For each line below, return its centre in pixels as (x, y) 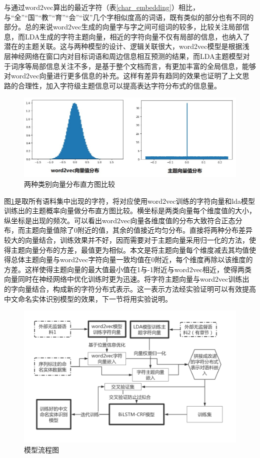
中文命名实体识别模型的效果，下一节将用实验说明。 (88, 298)
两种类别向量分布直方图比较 (69, 184)
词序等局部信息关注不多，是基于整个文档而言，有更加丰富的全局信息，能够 (133, 66)
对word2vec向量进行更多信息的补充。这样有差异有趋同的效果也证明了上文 (123, 76)
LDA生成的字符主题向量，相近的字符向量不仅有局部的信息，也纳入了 (137, 36)
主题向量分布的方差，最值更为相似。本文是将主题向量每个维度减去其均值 (130, 249)
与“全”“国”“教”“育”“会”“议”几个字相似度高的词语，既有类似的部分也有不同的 (129, 17)
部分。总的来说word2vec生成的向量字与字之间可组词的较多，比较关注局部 (123, 27)
